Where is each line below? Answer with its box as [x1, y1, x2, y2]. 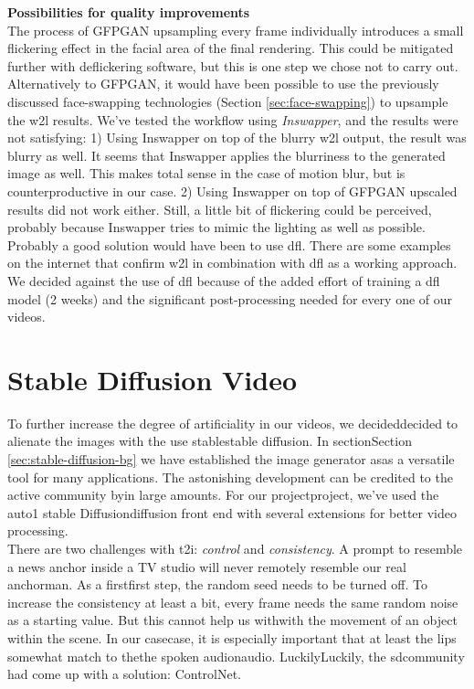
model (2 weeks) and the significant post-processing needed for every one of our [7, 289, 453, 308]
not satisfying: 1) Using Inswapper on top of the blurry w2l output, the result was [7, 128, 467, 147]
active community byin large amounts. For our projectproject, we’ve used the [7, 485, 439, 504]
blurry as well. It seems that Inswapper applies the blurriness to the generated [7, 145, 446, 164]
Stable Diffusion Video [7, 360, 298, 397]
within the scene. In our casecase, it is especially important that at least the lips [7, 628, 457, 647]
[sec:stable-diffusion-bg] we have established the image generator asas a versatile [7, 450, 455, 468]
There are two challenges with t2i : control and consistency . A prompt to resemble [7, 538, 463, 557]
